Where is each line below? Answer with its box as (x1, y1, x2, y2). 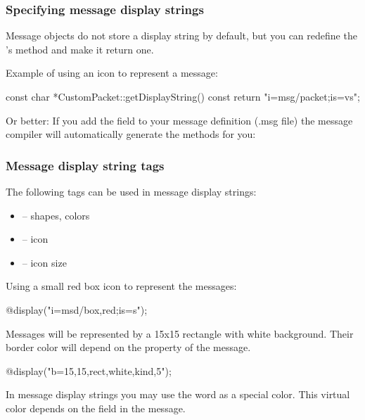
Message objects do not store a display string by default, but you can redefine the (6, 28, 357, 43)
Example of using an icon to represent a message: (6, 65, 218, 80)
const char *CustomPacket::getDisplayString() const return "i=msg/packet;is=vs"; (6, 89, 360, 103)
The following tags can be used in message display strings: (6, 184, 257, 198)
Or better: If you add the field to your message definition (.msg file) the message (6, 113, 353, 127)
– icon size (22, 255, 67, 269)
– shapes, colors (22, 208, 90, 222)
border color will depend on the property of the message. (6, 340, 251, 355)
